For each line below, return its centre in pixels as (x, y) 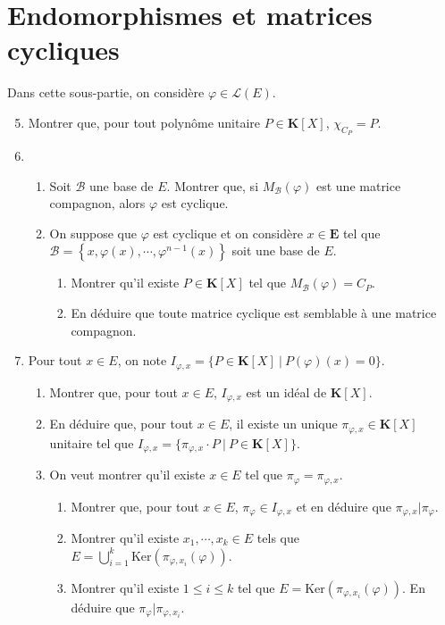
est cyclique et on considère (228, 233)
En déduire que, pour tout (122, 424)
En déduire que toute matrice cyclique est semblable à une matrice (254, 313)
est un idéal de (286, 392)
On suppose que (93, 233)
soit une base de (276, 250)
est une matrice (358, 185)
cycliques (63, 50)
